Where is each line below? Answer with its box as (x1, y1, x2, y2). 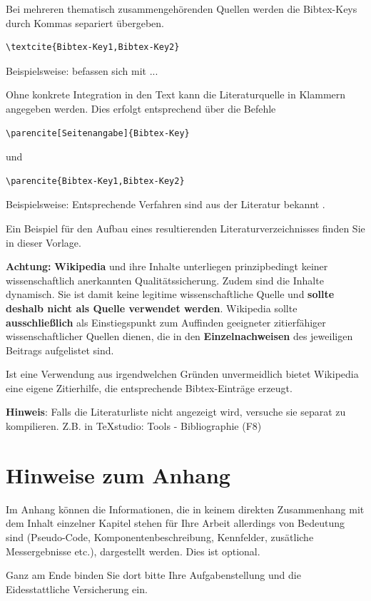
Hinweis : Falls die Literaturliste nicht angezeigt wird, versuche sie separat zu (6, 404, 346, 419)
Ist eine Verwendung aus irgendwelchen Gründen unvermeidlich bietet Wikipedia (6, 366, 359, 381)
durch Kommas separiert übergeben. (6, 15, 164, 30)
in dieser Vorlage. (6, 235, 81, 250)
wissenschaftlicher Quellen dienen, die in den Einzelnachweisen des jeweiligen (6, 329, 353, 344)
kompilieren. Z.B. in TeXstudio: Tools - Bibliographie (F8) (6, 418, 262, 433)
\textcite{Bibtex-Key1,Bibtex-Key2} (6, 42, 180, 53)
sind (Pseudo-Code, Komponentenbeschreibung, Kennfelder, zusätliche (6, 529, 314, 544)
